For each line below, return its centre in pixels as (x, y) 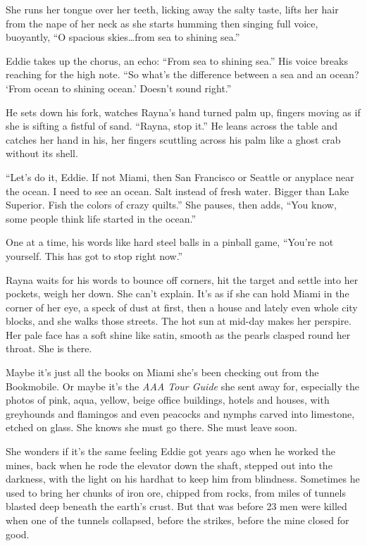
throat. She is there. (49, 348)
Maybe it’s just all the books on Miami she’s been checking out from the (162, 372)
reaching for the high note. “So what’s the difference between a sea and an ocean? (182, 74)
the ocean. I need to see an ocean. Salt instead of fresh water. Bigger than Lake (178, 191)
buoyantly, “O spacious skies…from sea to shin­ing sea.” (123, 37)
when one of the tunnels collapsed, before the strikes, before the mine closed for (178, 520)
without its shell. (42, 153)
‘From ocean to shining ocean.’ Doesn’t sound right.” (119, 88)
